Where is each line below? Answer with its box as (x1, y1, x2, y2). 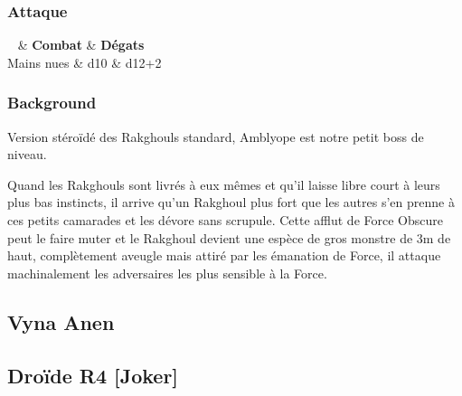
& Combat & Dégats (17, 35, 145, 54)
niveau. (7, 145, 47, 164)
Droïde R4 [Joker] (7, 361, 179, 389)
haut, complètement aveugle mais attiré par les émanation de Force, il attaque (7, 246, 441, 265)
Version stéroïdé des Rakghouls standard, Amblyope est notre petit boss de (7, 127, 424, 146)
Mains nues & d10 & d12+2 (7, 52, 162, 71)
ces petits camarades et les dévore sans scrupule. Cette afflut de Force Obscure (7, 211, 443, 229)
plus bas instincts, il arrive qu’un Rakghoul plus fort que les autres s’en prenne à (7, 193, 455, 212)
